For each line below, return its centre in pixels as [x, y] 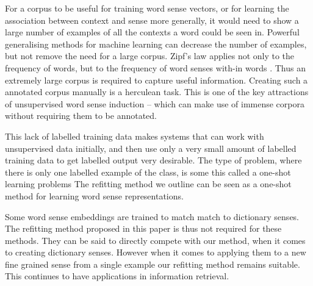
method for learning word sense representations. [94, 195]
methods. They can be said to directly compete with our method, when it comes [155, 240]
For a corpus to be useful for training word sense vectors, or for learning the [147, 8]
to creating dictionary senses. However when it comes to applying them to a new [156, 252]
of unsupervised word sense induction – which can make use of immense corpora [155, 103]
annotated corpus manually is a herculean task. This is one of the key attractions [157, 92]
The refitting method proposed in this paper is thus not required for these [143, 228]
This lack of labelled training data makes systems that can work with [135, 136]
